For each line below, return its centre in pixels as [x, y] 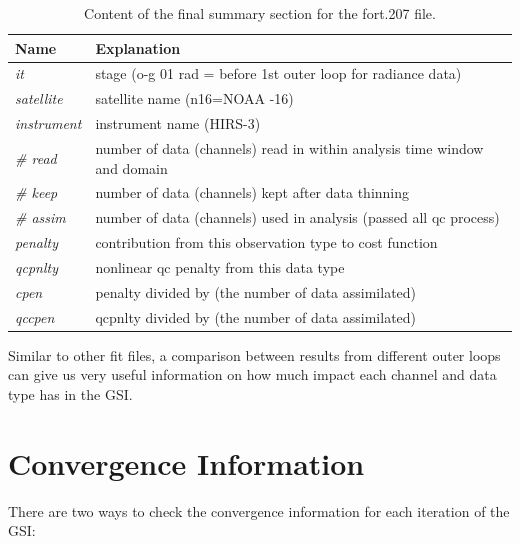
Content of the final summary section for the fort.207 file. [260, 13]
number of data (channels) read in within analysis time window [289, 147]
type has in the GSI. [70, 393]
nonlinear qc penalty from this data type [220, 266]
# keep [36, 192]
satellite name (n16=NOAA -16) [194, 98]
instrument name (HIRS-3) [178, 123]
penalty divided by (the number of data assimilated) [256, 291]
